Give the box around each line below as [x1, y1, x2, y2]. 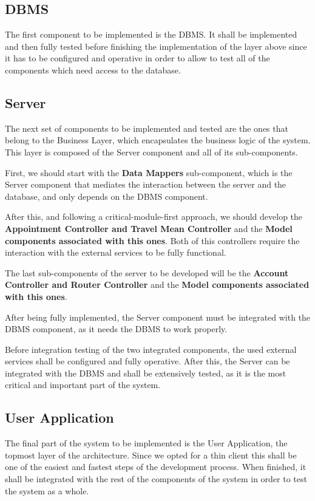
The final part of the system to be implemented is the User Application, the [5, 437, 288, 449]
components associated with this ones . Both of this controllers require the [5, 234, 300, 247]
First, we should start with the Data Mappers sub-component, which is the [5, 166, 293, 179]
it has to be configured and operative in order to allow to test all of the [5, 52, 270, 64]
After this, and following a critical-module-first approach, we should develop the [5, 210, 303, 223]
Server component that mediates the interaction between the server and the [5, 178, 286, 191]
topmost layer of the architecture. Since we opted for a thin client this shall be [5, 448, 297, 461]
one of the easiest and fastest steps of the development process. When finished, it [5, 460, 307, 473]
